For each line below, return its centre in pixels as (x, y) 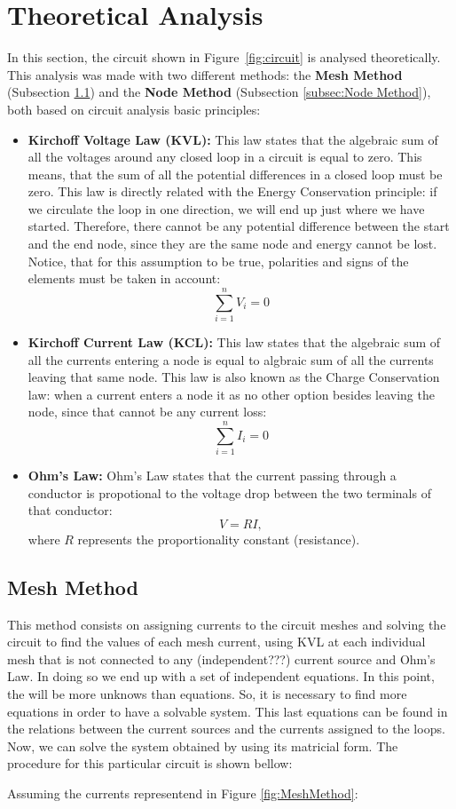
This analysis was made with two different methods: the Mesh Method (205, 74)
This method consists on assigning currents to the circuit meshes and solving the (227, 624)
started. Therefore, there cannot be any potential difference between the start (239, 226)
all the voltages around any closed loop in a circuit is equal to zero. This (225, 157)
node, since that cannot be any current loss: (147, 412)
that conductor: (70, 510)
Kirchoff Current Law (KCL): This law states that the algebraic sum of (234, 341)
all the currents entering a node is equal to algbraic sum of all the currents (231, 359)
